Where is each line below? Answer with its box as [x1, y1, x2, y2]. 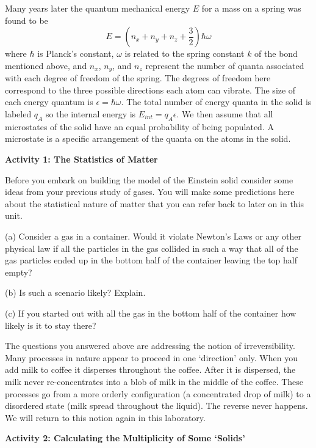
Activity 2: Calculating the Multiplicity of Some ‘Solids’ [5, 431, 245, 444]
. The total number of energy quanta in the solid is [121, 95, 312, 108]
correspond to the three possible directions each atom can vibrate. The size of [5, 83, 296, 96]
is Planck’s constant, [37, 47, 114, 60]
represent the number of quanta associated [145, 59, 304, 72]
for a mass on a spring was [201, 2, 301, 14]
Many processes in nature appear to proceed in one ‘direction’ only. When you [5, 351, 298, 364]
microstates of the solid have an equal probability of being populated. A [5, 120, 274, 133]
